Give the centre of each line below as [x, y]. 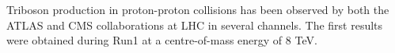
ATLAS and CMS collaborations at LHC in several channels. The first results [195, 25]
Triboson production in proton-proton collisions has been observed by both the [198, 9]
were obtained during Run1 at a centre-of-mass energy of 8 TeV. [162, 40]
